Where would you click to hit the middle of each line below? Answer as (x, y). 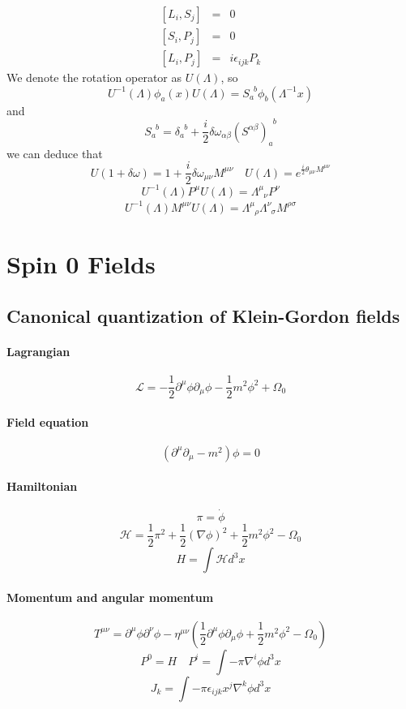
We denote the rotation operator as (94, 77)
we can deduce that (55, 153)
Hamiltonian (42, 486)
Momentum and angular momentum (110, 597)
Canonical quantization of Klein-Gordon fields (203, 315)
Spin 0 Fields (81, 264)
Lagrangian (38, 351)
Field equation (48, 421)
